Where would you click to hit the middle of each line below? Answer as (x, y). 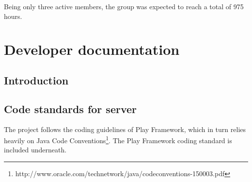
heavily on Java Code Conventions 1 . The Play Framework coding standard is (118, 140)
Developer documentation (92, 49)
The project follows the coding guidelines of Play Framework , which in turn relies (125, 129)
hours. (13, 16)
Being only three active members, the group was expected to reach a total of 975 (124, 6)
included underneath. (35, 150)
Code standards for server (71, 108)
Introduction (36, 80)
